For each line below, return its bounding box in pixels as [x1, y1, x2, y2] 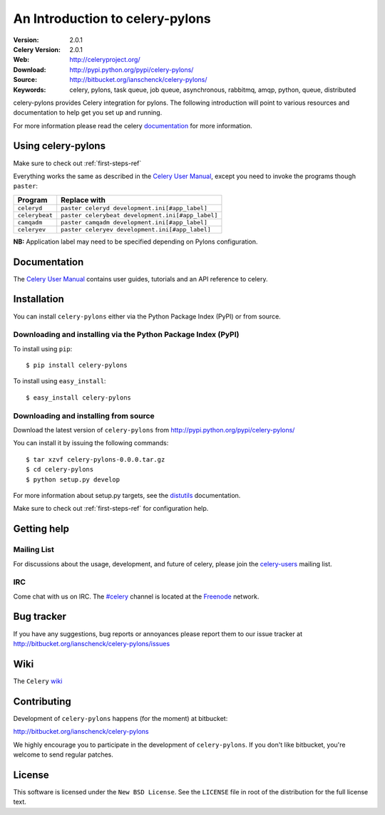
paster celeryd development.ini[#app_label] [61, 204, 208, 212]
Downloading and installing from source [13, 410, 155, 420]
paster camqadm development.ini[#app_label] [61, 218, 208, 226]
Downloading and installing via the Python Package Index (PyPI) [13, 330, 240, 340]
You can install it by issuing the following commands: [13, 439, 169, 447]
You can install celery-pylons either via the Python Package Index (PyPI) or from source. [13, 312, 281, 321]
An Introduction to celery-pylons [13, 11, 211, 26]
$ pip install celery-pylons [26, 361, 128, 370]
